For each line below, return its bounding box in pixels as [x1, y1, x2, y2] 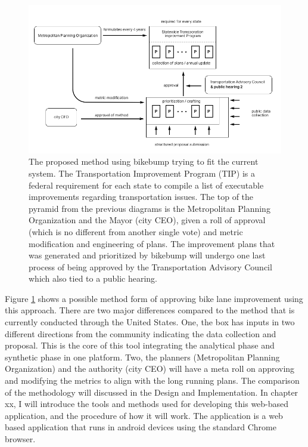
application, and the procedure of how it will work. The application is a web [5, 409, 283, 421]
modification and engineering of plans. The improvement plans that [29, 237, 275, 249]
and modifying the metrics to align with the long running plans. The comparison [5, 374, 300, 387]
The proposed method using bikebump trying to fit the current [29, 155, 259, 168]
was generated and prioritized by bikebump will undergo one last [29, 249, 266, 261]
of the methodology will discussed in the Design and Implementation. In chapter [5, 386, 298, 398]
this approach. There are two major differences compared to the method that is [5, 304, 295, 316]
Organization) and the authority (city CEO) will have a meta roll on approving [5, 362, 295, 375]
